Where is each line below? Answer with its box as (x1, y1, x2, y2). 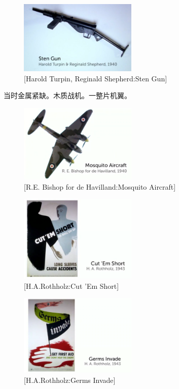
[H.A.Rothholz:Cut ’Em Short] (24, 280, 119, 291)
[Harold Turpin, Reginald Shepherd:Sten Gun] (24, 73, 167, 83)
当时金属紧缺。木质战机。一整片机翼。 (4, 90, 131, 101)
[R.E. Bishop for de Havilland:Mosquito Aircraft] (24, 181, 176, 192)
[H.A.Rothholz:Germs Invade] (24, 374, 116, 385)
